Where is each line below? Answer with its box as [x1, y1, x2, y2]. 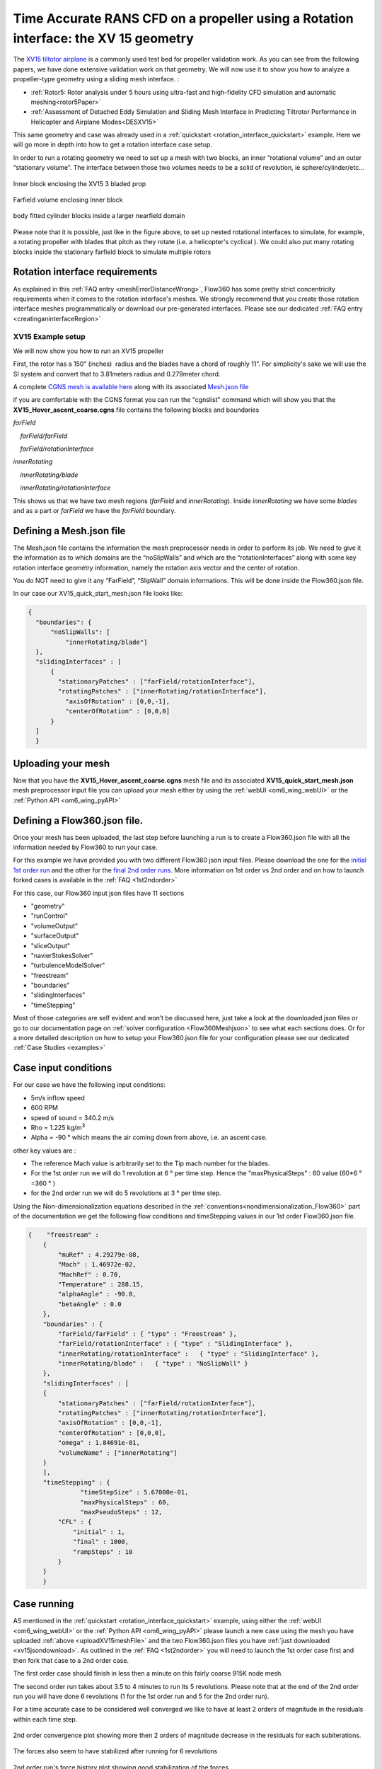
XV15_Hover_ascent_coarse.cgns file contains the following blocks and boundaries [13, 405, 260, 414]
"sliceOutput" [30, 941, 71, 950]
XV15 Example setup [13, 332, 86, 342]
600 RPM [30, 1104, 58, 1112]
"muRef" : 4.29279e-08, [57, 1250, 141, 1259]
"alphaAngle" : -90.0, [57, 1290, 137, 1298]
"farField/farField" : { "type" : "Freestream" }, [57, 1330, 237, 1337]
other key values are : [13, 1146, 76, 1155]
